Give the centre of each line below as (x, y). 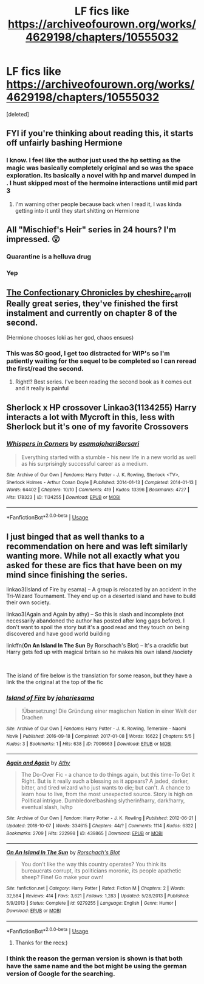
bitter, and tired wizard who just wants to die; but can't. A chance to (106, 788)
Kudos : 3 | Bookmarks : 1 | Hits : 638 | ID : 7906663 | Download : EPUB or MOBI (89, 744)
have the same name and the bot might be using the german (97, 966)
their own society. (29, 602)
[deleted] (18, 114)
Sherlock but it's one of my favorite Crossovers (98, 426)
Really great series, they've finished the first (92, 304)
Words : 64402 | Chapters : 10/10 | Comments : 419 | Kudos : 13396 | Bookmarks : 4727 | (98, 490)
